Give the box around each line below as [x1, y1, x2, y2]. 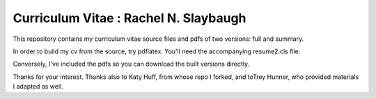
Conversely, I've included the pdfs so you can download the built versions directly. [13, 60, 250, 69]
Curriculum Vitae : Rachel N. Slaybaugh [13, 10, 246, 26]
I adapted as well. [13, 82, 64, 91]
